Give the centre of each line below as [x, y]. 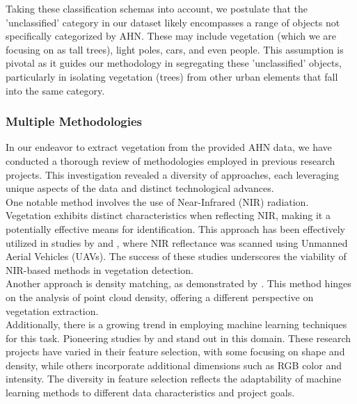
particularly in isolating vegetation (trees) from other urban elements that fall [172, 76]
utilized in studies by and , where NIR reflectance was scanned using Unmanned [177, 242]
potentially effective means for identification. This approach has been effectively [175, 228]
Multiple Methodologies [74, 121]
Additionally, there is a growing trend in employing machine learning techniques [176, 324]
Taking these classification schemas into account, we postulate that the [157, 8]
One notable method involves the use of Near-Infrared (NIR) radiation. [157, 201]
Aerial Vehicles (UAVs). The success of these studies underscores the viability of [176, 256]
